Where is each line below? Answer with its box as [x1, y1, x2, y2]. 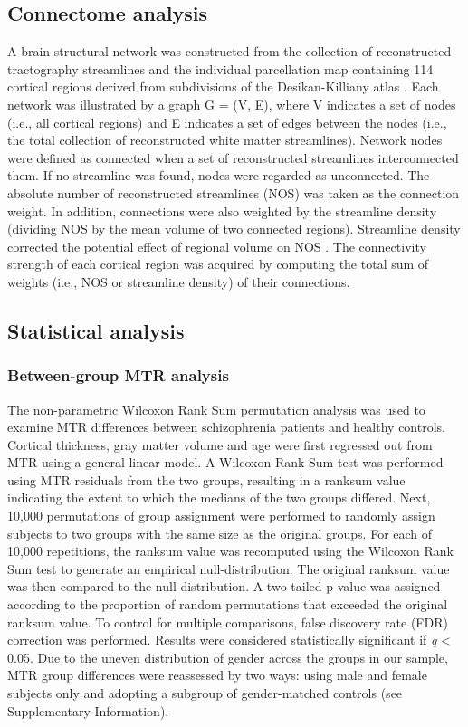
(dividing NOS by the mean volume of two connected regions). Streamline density [7, 219, 461, 238]
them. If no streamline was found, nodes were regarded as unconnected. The [7, 166, 430, 185]
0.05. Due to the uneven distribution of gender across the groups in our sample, [7, 647, 448, 666]
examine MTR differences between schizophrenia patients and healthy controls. [7, 417, 445, 436]
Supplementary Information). [7, 701, 169, 720]
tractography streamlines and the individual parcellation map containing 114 [7, 59, 434, 78]
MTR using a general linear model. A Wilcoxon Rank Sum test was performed [7, 453, 444, 472]
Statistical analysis [7, 316, 185, 344]
